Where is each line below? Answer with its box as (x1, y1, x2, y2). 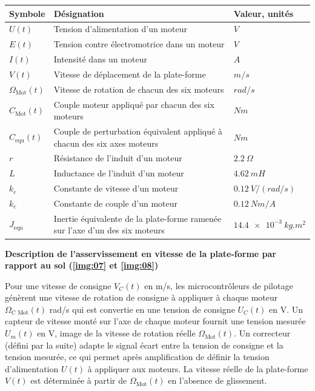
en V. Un (269, 302, 303, 315)
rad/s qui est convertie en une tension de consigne (49, 302, 235, 315)
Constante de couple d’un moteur (53, 196, 177, 209)
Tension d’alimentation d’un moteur (53, 22, 187, 35)
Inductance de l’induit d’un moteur (53, 167, 184, 179)
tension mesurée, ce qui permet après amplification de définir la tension (5, 350, 270, 363)
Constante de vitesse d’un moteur (53, 182, 179, 195)
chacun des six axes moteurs (53, 136, 159, 149)
